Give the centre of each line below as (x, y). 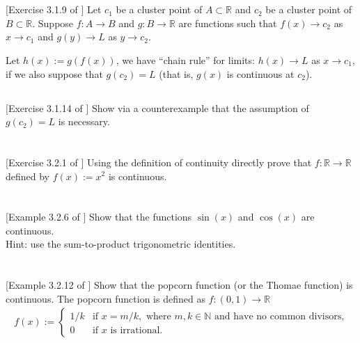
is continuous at (260, 73)
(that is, (176, 73)
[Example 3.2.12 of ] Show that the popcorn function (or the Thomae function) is (179, 285)
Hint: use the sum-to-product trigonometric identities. (121, 244)
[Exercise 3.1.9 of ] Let (54, 9)
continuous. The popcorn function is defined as (105, 298)
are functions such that (228, 23)
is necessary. (84, 121)
